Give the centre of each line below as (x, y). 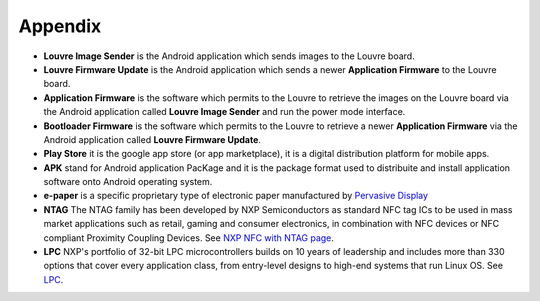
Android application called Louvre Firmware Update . (152, 139)
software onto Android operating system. (128, 182)
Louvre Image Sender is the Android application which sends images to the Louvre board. (229, 56)
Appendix (60, 26)
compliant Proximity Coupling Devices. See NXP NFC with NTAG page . (189, 237)
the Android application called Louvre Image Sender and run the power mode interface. (224, 112)
